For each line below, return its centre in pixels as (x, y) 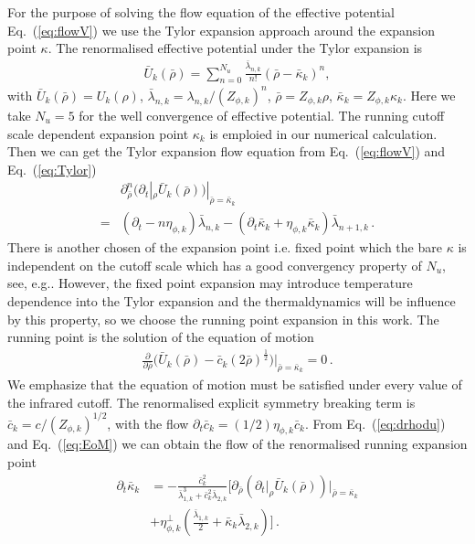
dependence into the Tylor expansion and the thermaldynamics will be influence (232, 300)
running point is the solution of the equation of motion (161, 337)
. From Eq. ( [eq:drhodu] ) (375, 423)
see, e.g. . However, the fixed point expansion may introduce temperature (210, 283)
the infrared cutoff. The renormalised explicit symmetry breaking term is (211, 402)
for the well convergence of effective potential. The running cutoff (262, 115)
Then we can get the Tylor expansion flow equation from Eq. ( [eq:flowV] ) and (227, 151)
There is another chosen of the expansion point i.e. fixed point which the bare (225, 247)
